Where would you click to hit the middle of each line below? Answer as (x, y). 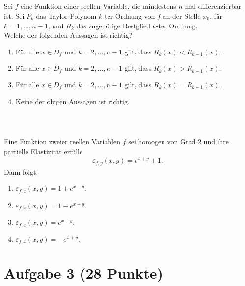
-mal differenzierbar (212, 6)
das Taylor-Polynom (66, 15)
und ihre (216, 142)
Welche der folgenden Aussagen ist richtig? (68, 35)
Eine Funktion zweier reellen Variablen (62, 142)
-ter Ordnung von (129, 15)
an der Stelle (182, 15)
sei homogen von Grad (162, 142)
